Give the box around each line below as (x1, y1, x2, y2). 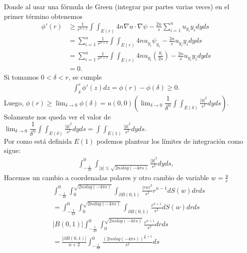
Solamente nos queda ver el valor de (4, 111, 111, 121)
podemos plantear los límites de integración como (97, 135, 244, 146)
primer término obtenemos (4, 11, 82, 21)
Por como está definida (4, 135, 72, 146)
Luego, (4, 97, 24, 107)
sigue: (4, 145, 21, 155)
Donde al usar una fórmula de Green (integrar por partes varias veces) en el (4, 1, 230, 11)
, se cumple (68, 71, 102, 82)
